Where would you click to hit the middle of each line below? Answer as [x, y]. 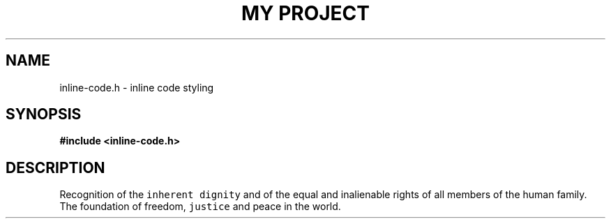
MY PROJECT [305, 13]
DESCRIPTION [55, 167]
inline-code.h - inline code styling [137, 87]
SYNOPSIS [44, 114]
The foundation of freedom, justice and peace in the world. [200, 207]
